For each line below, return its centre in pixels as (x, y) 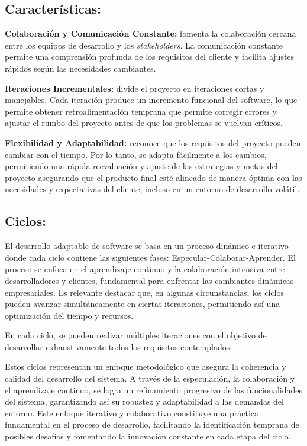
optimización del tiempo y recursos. (69, 315)
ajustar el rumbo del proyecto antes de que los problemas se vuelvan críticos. (144, 123)
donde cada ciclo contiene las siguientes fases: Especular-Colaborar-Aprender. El (150, 257)
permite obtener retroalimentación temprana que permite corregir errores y (141, 111)
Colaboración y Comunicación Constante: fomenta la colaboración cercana (151, 33)
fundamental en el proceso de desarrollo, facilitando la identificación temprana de (152, 424)
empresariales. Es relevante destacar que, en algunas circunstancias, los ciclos (144, 292)
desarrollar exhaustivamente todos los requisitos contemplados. (119, 346)
